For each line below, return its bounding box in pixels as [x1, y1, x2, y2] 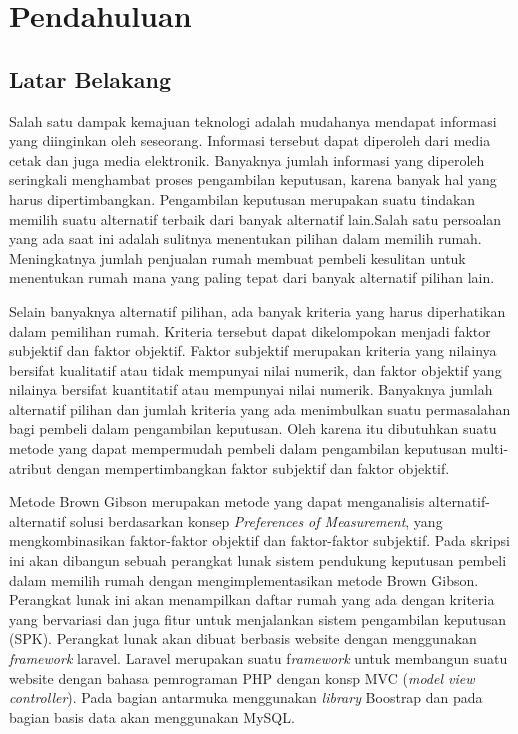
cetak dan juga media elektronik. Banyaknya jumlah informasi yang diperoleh [9, 149, 485, 170]
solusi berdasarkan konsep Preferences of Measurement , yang [70, 510, 443, 531]
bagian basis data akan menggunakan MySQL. [9, 706, 295, 727]
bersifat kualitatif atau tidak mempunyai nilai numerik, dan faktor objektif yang [9, 359, 502, 380]
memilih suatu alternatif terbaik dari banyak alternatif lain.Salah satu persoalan [9, 208, 502, 229]
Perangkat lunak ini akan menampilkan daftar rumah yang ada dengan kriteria [9, 589, 495, 610]
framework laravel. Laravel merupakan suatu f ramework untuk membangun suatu [9, 648, 508, 669]
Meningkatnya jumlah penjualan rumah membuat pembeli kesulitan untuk [9, 247, 466, 268]
